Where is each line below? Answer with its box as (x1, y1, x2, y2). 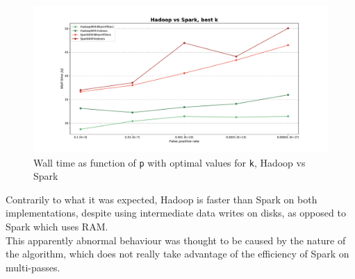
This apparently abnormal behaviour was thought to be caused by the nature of (6, 232, 346, 247)
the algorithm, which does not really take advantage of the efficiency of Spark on (6, 246, 349, 261)
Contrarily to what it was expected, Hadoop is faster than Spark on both (6, 192, 317, 206)
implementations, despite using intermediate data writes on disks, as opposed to (6, 205, 346, 220)
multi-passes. (6, 260, 60, 274)
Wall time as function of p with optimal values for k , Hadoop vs (33, 155, 306, 169)
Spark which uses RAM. (6, 219, 108, 234)
